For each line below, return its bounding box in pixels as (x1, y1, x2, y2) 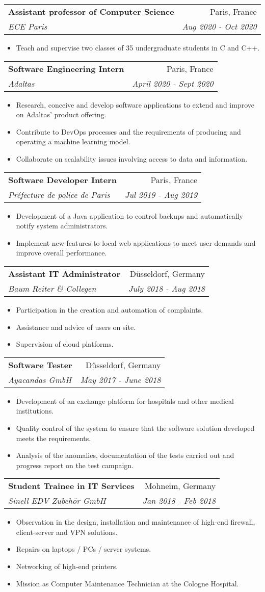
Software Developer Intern (8, 173, 117, 186)
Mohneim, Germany (144, 480, 216, 492)
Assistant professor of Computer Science (8, 6, 174, 17)
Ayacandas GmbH (8, 373, 72, 385)
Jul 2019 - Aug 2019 (125, 188, 198, 200)
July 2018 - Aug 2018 (128, 282, 205, 294)
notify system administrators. (16, 220, 108, 231)
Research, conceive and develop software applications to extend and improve (16, 99, 254, 110)
